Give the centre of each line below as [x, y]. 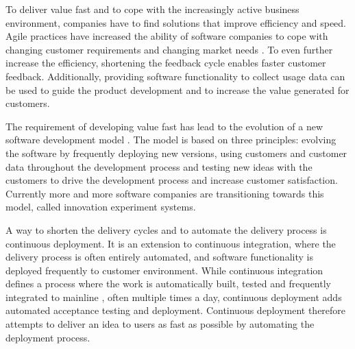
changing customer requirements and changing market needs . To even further [169, 49]
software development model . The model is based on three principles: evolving [171, 140]
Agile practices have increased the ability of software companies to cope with [167, 36]
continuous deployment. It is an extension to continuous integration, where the [171, 243]
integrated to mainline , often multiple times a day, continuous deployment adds [174, 297]
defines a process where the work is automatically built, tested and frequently [168, 284]
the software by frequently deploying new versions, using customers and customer [176, 153]
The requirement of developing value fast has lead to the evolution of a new [164, 126]
